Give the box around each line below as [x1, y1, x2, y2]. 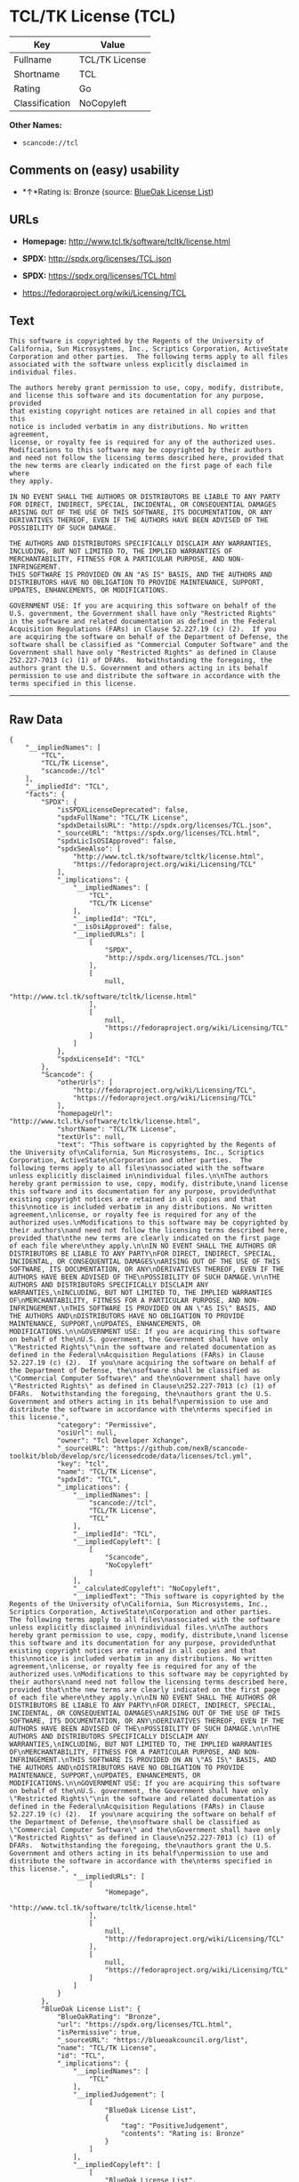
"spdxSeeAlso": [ [56, 845, 122, 853]
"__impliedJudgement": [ [72, 2090, 166, 2099]
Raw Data [9, 712, 64, 727]
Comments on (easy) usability [9, 163, 180, 178]
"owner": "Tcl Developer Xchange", [56, 1436, 190, 1445]
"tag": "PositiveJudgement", [120, 2121, 229, 2130]
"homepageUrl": [56, 1110, 114, 1119]
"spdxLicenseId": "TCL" [56, 1055, 145, 1064]
